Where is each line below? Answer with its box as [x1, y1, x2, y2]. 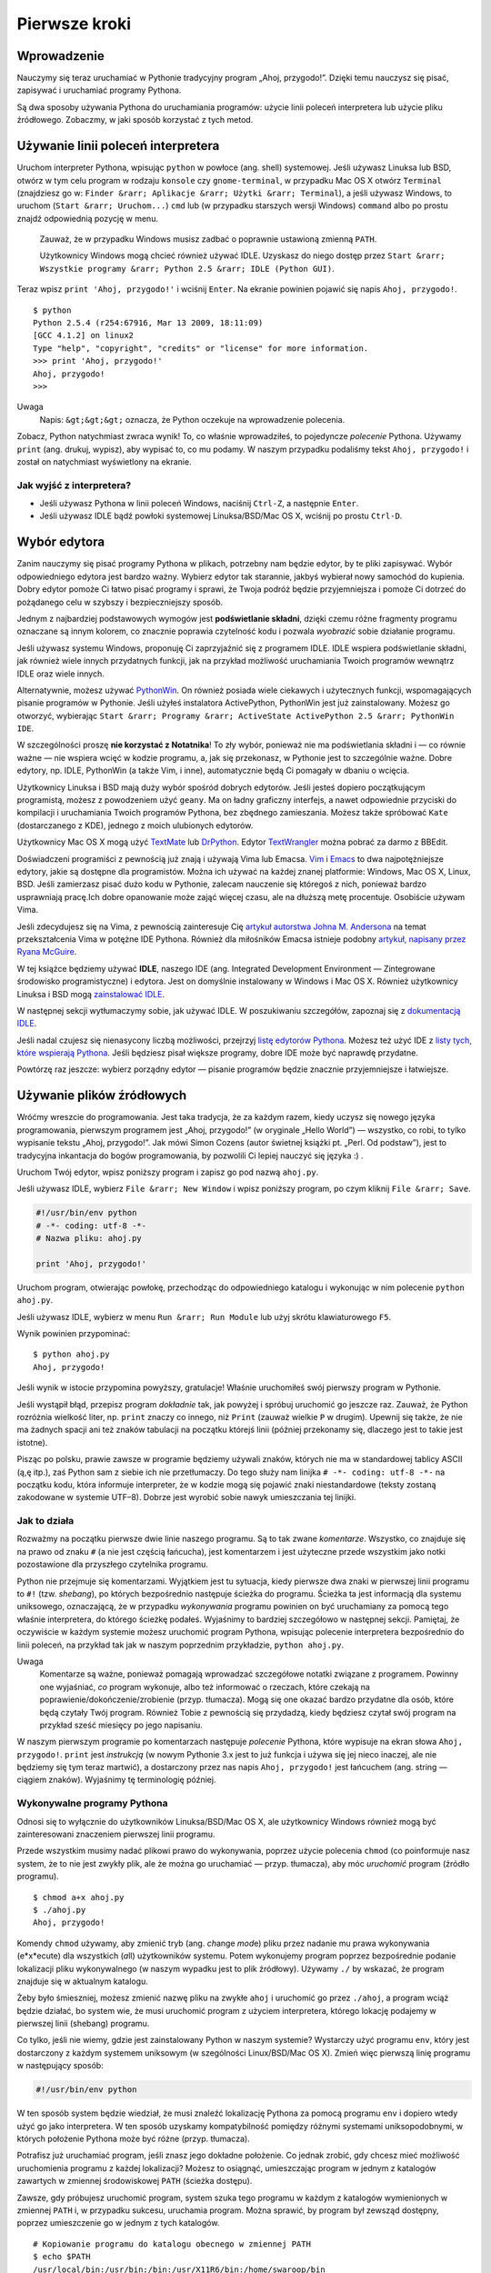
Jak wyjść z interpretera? [16, 478, 132, 491]
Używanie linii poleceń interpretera [16, 138, 220, 154]
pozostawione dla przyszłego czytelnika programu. [16, 1559, 209, 1570]
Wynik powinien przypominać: [16, 1328, 131, 1339]
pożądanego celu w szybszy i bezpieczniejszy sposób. [16, 596, 223, 607]
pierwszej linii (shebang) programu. [16, 2018, 150, 2029]
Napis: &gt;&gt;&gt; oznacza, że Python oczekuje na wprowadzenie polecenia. [39, 414, 346, 425]
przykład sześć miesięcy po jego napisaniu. [39, 1719, 204, 1730]
